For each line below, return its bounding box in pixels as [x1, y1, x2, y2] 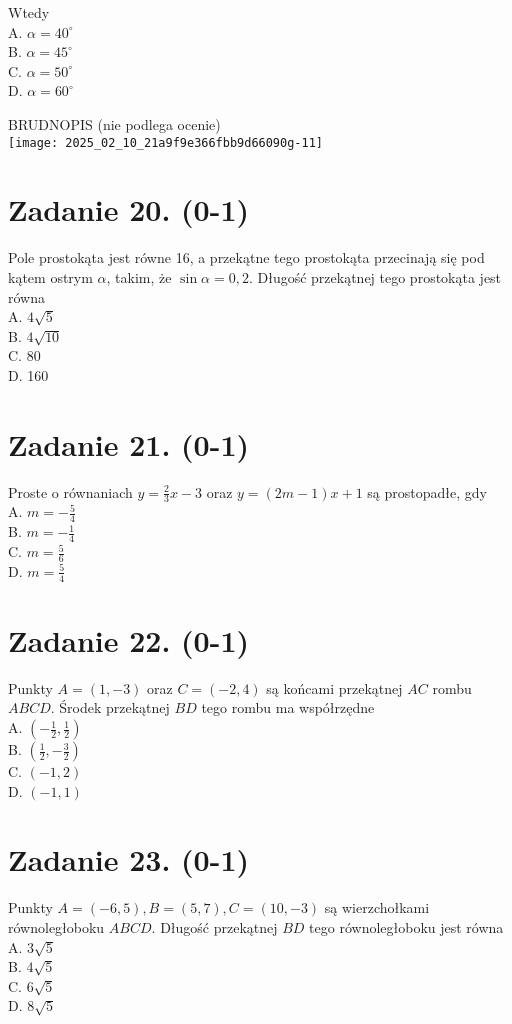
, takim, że [106, 266, 172, 287]
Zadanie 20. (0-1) [8, 189, 249, 230]
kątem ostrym [8, 266, 93, 287]
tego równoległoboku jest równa [309, 916, 504, 937]
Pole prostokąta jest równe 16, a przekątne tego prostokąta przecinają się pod [8, 247, 485, 268]
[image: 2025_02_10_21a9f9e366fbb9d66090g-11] [8, 135, 323, 150]
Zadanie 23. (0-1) [8, 839, 249, 880]
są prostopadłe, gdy [367, 481, 487, 502]
